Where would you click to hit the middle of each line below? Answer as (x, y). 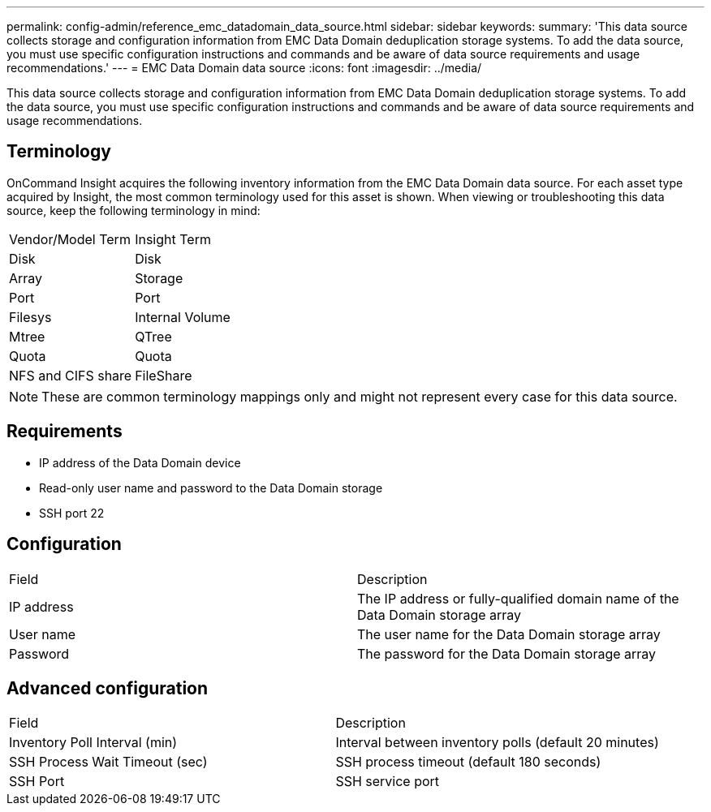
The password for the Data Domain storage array (507, 653)
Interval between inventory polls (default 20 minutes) (497, 743)
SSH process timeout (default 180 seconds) (468, 762)
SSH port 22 (72, 513)
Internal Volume (183, 317)
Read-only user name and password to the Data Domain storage (211, 488)
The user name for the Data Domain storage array (509, 634)
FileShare (164, 375)
